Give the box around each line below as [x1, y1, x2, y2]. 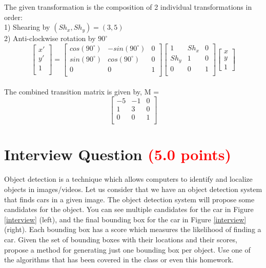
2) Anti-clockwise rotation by [4, 33, 96, 44]
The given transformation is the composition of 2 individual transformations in [4, 2, 252, 12]
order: [4, 11, 23, 22]
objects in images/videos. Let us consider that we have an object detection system [4, 183, 262, 194]
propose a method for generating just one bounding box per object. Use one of [4, 244, 251, 255]
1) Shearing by [4, 22, 50, 32]
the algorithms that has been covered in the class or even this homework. [4, 254, 234, 265]
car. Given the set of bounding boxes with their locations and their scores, [4, 234, 237, 244]
